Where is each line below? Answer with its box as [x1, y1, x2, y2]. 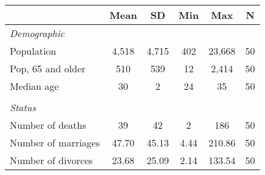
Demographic [10, 26, 65, 40]
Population [10, 44, 57, 58]
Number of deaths [10, 118, 87, 132]
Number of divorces [10, 153, 93, 167]
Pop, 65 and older [10, 61, 86, 75]
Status [10, 100, 36, 114]
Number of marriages [10, 136, 100, 149]
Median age [10, 79, 59, 93]
